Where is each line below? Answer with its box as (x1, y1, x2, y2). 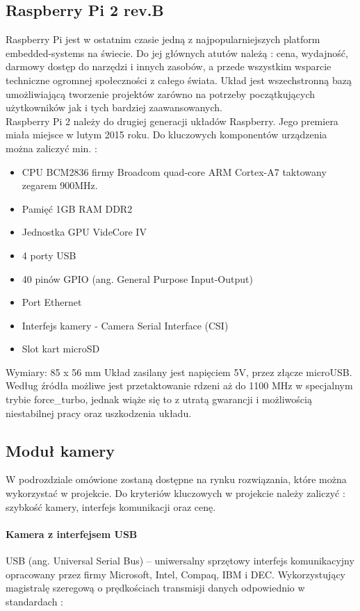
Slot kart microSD (22, 341, 100, 356)
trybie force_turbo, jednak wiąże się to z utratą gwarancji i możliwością (6, 392, 312, 407)
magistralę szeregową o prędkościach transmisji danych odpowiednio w (6, 580, 305, 595)
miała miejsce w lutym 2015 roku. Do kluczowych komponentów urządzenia (6, 127, 327, 142)
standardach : (6, 594, 63, 608)
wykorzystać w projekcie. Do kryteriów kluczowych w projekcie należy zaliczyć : (6, 486, 345, 500)
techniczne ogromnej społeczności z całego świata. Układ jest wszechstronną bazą (6, 72, 352, 87)
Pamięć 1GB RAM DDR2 (22, 201, 133, 215)
